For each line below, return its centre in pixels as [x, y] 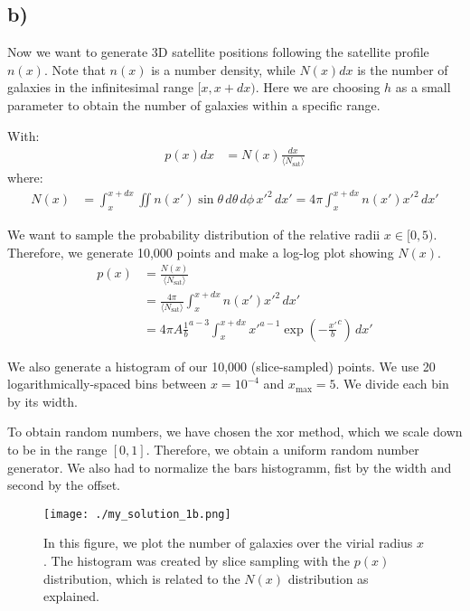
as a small [423, 87]
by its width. [42, 401]
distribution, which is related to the [142, 578]
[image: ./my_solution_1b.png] [137, 514]
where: [25, 178]
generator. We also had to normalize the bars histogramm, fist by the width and [230, 467]
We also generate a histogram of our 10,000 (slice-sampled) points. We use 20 [221, 366]
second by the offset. [64, 485]
